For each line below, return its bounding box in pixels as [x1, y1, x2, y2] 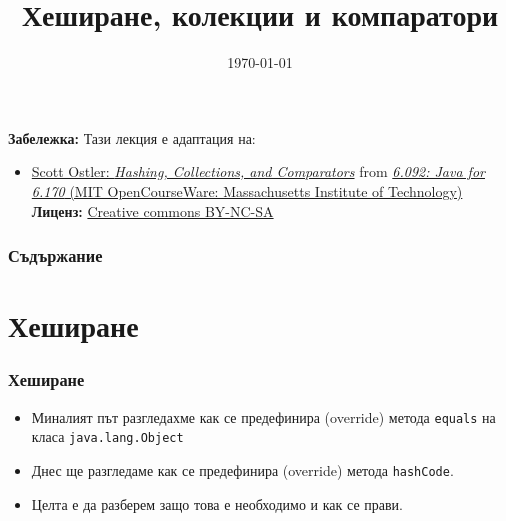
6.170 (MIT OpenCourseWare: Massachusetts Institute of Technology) [31, 180, 463, 201]
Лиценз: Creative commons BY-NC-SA [31, 200, 274, 221]
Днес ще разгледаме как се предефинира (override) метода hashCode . [31, 459, 454, 480]
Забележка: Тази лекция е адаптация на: [8, 127, 256, 148]
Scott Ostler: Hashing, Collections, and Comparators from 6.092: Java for [31, 161, 485, 182]
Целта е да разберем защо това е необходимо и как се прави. [31, 493, 403, 514]
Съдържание [8, 243, 103, 268]
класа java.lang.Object [31, 426, 184, 447]
